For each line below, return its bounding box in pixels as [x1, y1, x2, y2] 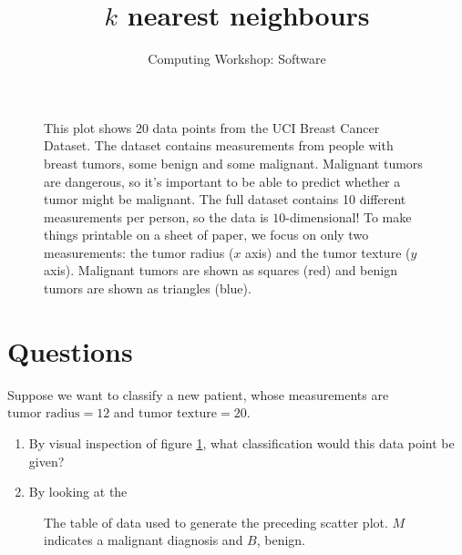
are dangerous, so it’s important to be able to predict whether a [44, 171, 401, 190]
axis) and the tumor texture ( [245, 242, 411, 262]
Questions [7, 332, 133, 369]
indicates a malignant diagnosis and [44, 530, 243, 550]
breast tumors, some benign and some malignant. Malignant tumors [44, 153, 423, 172]
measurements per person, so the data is [44, 207, 269, 226]
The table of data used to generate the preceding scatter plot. [44, 512, 388, 531]
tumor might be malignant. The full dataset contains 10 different [44, 190, 406, 209]
